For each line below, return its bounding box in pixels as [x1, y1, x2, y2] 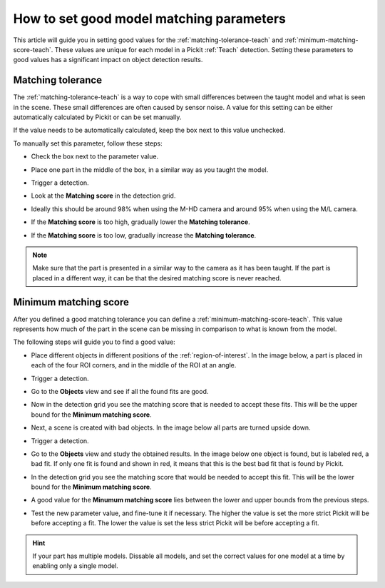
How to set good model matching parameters [13, 11, 287, 26]
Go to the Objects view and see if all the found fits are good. [31, 387, 209, 395]
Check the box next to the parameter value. [31, 152, 159, 161]
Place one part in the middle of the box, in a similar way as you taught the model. [31, 165, 269, 174]
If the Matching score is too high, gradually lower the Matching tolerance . [31, 218, 250, 226]
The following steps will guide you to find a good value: [13, 338, 176, 346]
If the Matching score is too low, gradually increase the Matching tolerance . [31, 230, 257, 239]
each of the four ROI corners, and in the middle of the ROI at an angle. [31, 361, 237, 370]
